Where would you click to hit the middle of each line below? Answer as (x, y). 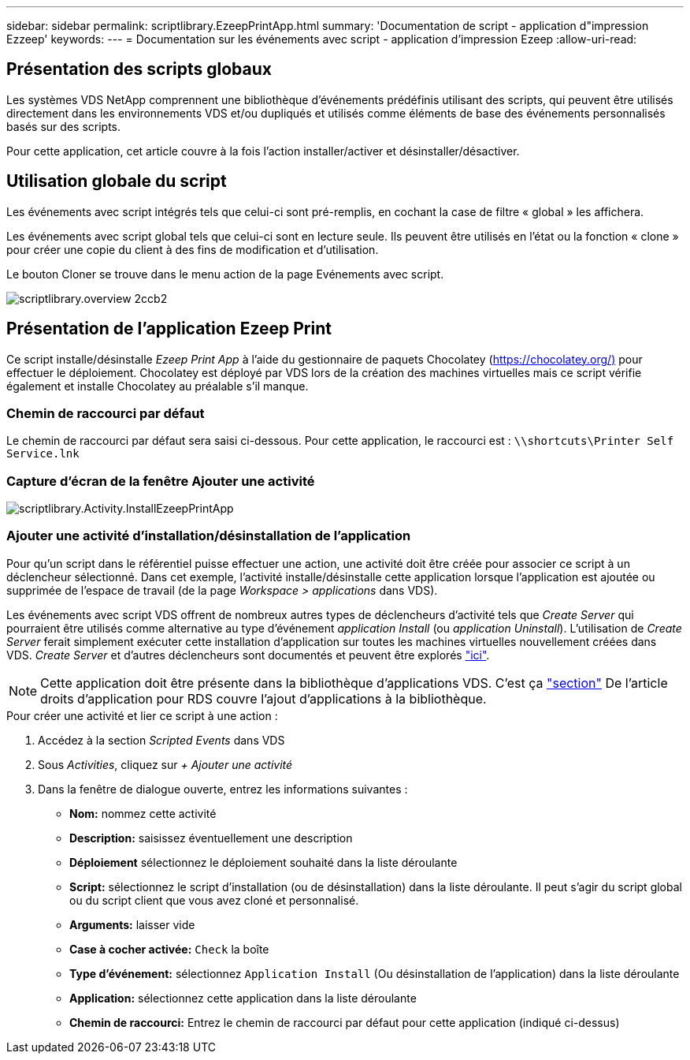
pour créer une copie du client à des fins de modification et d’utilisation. (193, 249)
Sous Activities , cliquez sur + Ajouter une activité (165, 764)
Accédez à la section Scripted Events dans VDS (161, 740)
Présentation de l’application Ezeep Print (169, 329)
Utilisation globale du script (117, 181)
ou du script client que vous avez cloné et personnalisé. (214, 900)
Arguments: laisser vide (132, 924)
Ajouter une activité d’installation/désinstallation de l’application (209, 536)
